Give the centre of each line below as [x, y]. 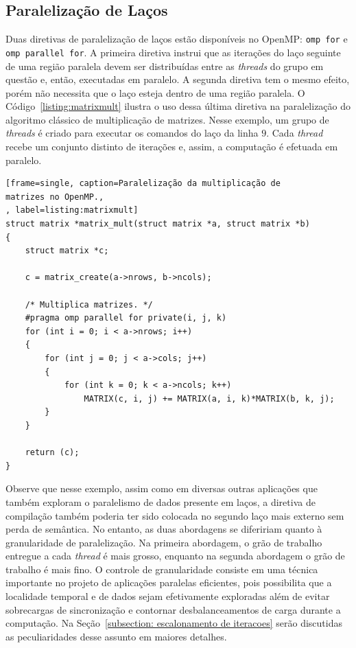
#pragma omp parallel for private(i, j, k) [126, 318]
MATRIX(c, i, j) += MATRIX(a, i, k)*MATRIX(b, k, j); [209, 398]
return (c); [52, 453]
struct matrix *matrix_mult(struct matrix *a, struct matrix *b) [158, 224]
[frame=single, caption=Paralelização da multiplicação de [143, 184]
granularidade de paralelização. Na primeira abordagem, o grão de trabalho [164, 542]
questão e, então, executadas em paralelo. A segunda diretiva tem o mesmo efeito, [178, 79]
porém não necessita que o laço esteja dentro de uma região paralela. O [155, 92]
